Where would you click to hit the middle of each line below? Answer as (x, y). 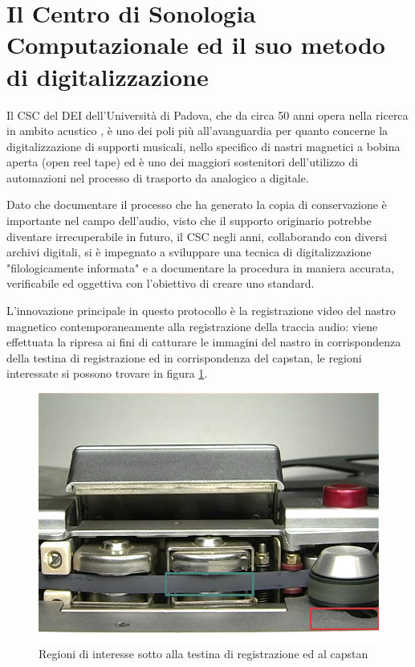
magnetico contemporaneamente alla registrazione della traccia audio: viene (192, 326)
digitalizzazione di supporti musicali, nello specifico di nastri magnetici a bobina (203, 146)
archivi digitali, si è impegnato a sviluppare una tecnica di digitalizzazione (189, 252)
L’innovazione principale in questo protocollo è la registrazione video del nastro (201, 311)
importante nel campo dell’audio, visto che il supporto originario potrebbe (189, 221)
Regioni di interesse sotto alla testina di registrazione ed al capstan (203, 654)
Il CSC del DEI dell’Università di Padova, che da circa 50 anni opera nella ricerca (207, 115)
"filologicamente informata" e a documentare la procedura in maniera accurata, (201, 267)
